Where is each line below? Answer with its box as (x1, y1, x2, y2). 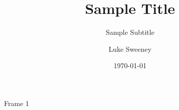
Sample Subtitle (105, 27, 154, 37)
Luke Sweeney (108, 43, 151, 54)
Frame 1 (4, 98, 29, 108)
